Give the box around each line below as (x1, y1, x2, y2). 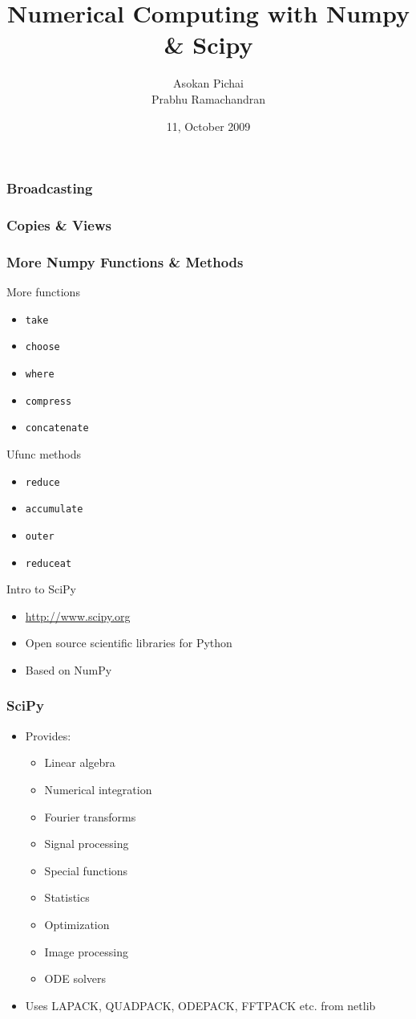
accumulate (25, 503, 83, 516)
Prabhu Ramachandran (151, 90, 266, 107)
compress (25, 395, 72, 407)
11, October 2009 (166, 117, 251, 134)
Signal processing (44, 835, 129, 852)
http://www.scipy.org (25, 607, 131, 624)
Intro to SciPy (6, 581, 76, 597)
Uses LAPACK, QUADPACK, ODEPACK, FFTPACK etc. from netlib (25, 997, 376, 1013)
